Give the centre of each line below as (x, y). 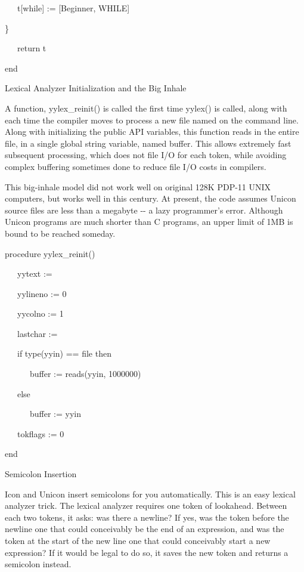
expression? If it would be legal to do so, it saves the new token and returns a (147, 552)
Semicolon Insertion (41, 474)
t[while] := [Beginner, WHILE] (73, 8)
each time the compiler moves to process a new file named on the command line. (152, 120)
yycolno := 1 (40, 313)
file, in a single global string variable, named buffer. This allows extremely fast (148, 143)
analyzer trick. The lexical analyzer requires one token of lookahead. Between (146, 505)
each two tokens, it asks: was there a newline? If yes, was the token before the (147, 517)
